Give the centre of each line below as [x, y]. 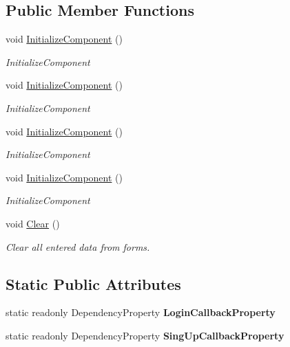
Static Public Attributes [93, 283]
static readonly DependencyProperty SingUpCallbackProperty [145, 335]
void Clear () [33, 223]
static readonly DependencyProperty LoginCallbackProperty [141, 312]
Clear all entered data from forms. [78, 246]
